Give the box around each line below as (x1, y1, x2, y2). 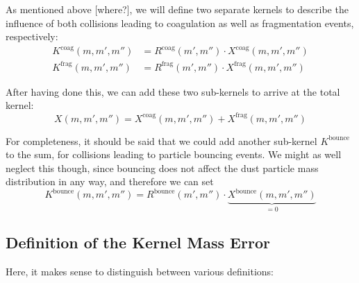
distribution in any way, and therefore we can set (6, 174, 214, 189)
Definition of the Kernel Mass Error (6, 232, 270, 253)
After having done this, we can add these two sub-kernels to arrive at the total (6, 84, 340, 98)
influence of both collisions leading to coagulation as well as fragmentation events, (6, 15, 354, 30)
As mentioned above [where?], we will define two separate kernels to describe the (6, 2, 349, 16)
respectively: (6, 29, 58, 44)
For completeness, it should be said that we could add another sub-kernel (6, 133, 317, 148)
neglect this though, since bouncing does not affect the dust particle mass (6, 160, 319, 175)
